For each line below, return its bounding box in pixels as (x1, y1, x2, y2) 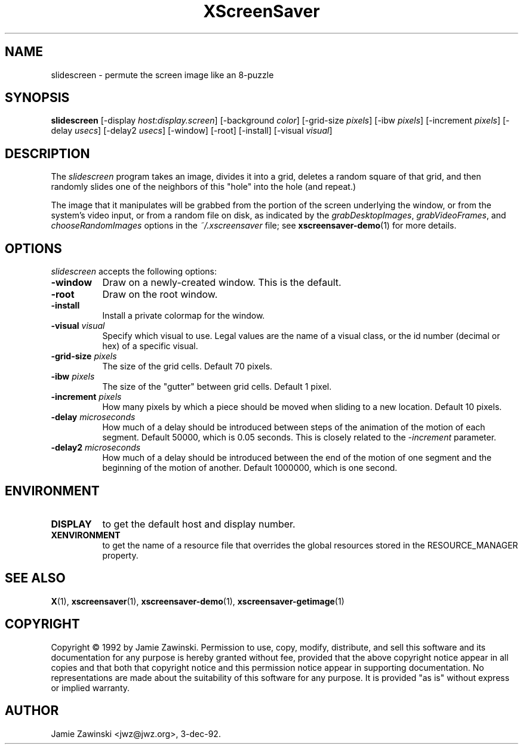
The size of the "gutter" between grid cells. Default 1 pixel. (102, 381, 332, 392)
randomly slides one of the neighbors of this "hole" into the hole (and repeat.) (51, 181, 356, 192)
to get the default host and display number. (102, 517, 296, 530)
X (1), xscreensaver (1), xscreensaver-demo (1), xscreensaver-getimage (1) (51, 596, 344, 606)
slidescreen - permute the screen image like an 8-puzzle (51, 69, 274, 80)
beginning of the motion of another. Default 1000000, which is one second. (102, 463, 398, 473)
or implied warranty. (51, 682, 130, 693)
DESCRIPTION (5, 146, 90, 161)
